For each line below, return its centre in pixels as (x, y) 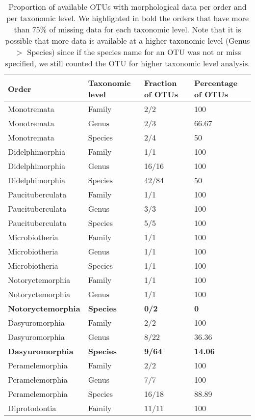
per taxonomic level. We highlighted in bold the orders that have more (127, 18)
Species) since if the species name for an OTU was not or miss (134, 52)
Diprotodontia (32, 408)
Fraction (160, 83)
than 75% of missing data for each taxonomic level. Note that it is (127, 29)
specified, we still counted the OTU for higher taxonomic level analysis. (127, 63)
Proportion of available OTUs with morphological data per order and (127, 7)
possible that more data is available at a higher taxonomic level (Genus (127, 41)
